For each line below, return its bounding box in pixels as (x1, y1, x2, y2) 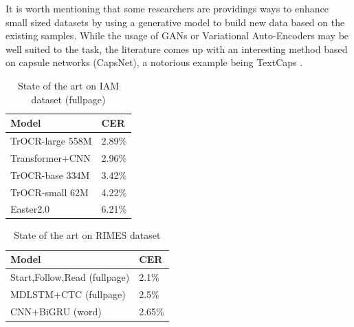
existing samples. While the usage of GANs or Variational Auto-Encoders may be (5, 28, 349, 43)
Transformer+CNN (10, 150, 91, 165)
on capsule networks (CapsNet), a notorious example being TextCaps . (5, 55, 303, 70)
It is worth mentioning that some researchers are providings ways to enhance (5, 1, 329, 15)
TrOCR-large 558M (10, 134, 92, 147)
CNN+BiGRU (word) (10, 304, 102, 318)
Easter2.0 (10, 202, 50, 216)
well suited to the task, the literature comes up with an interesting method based (5, 41, 348, 56)
